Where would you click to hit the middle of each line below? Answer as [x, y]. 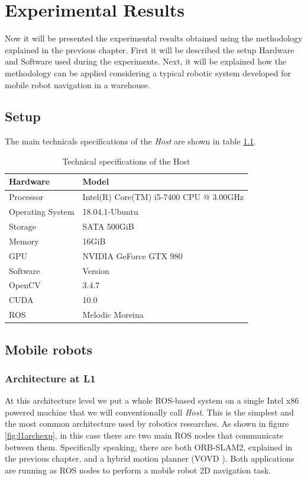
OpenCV [25, 285]
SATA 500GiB [108, 226]
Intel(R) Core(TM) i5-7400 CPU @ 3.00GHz [163, 197]
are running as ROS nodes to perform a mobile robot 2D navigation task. [138, 470]
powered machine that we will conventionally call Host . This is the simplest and [149, 412]
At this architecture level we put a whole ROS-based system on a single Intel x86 [152, 400]
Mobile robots [49, 349]
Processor [26, 197]
